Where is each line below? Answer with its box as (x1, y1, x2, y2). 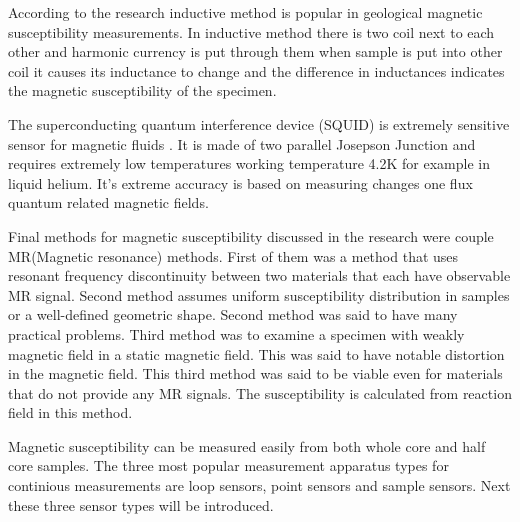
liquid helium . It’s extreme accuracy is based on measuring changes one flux (8, 172, 473, 193)
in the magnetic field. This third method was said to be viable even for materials (8, 363, 503, 384)
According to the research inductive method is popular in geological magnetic (8, 2, 483, 22)
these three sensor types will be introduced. (8, 494, 274, 515)
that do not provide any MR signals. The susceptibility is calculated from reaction (8, 382, 512, 403)
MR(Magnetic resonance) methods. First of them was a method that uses (8, 245, 459, 266)
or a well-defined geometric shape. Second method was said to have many (8, 304, 458, 325)
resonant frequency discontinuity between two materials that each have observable (8, 265, 511, 286)
